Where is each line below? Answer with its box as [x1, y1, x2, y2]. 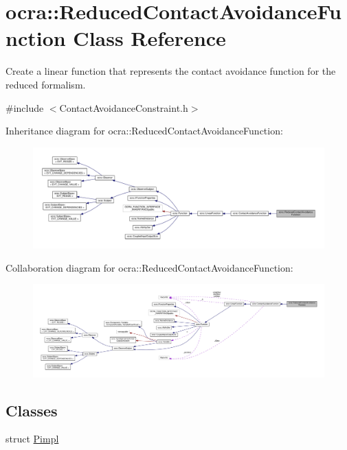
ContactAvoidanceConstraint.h [59, 100, 188, 115]
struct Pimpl [5, 431, 59, 446]
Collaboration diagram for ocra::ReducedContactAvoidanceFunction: [5, 260, 293, 274]
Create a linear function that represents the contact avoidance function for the [5, 64, 336, 78]
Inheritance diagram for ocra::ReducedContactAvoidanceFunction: [5, 123, 283, 138]
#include [5, 100, 44, 115]
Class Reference [73, 24, 226, 52]
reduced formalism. [5, 77, 86, 91]
